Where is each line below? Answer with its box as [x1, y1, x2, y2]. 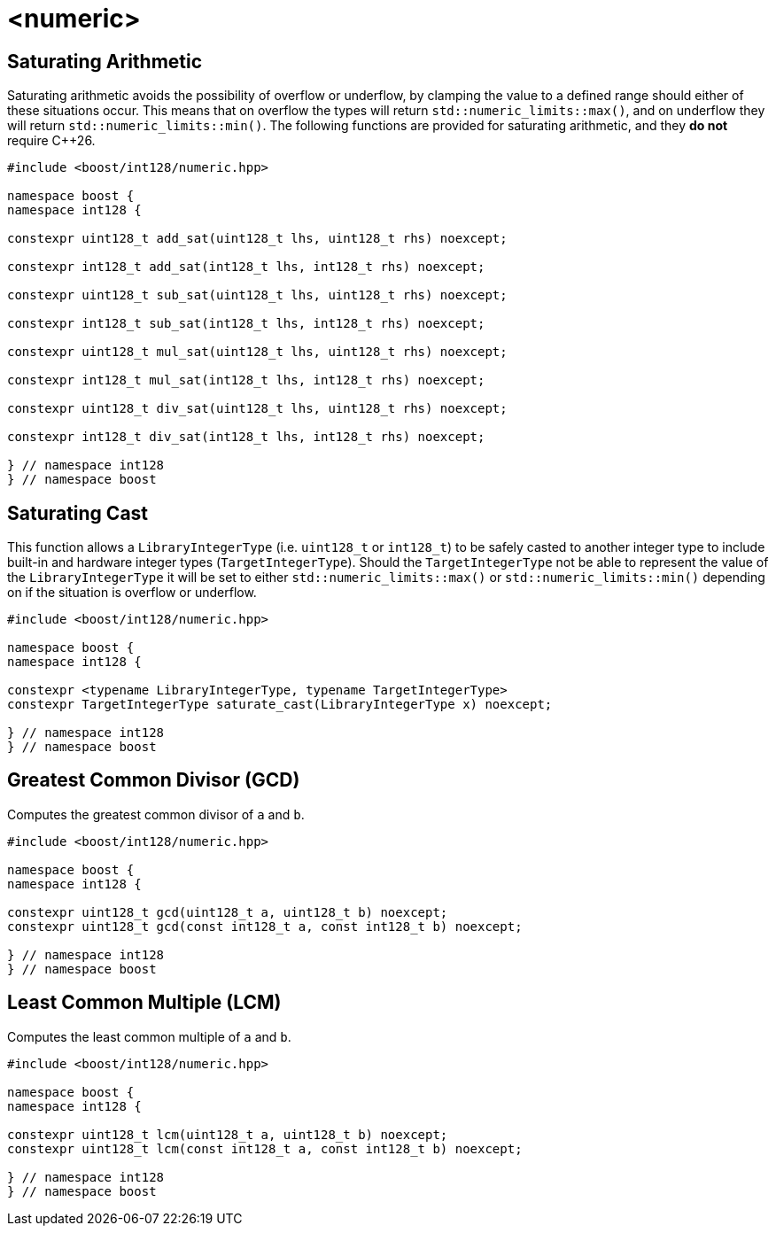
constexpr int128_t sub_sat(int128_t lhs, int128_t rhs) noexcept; [7, 316, 485, 331]
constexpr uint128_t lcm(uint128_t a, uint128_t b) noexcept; [7, 1127, 448, 1142]
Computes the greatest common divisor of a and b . [7, 806, 305, 822]
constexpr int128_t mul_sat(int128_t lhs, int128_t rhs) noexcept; [7, 373, 485, 388]
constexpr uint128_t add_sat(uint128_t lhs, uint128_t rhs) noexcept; [7, 231, 508, 246]
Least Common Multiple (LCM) [7, 991, 282, 1014]
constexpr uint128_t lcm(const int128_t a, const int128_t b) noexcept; [7, 1141, 523, 1156]
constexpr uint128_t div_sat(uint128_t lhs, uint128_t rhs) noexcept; [7, 401, 508, 416]
